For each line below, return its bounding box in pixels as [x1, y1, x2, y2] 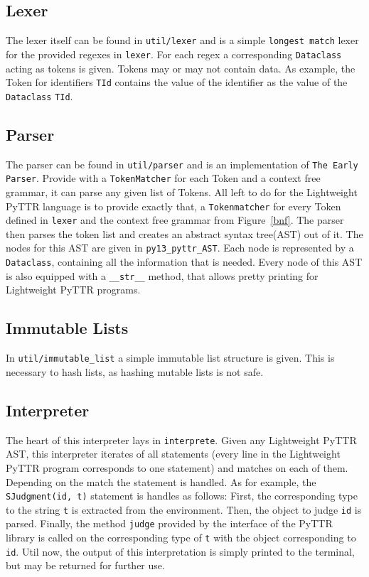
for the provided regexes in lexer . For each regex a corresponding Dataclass [6, 46, 342, 61]
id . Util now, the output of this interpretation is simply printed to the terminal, [6, 544, 355, 559]
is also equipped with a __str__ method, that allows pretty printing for [6, 268, 319, 283]
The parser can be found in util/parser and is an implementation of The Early [6, 156, 358, 171]
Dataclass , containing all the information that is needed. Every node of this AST [6, 254, 363, 269]
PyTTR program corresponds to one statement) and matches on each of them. [6, 460, 348, 475]
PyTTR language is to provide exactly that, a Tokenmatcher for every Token [6, 198, 341, 213]
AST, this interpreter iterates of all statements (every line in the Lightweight [6, 446, 341, 461]
